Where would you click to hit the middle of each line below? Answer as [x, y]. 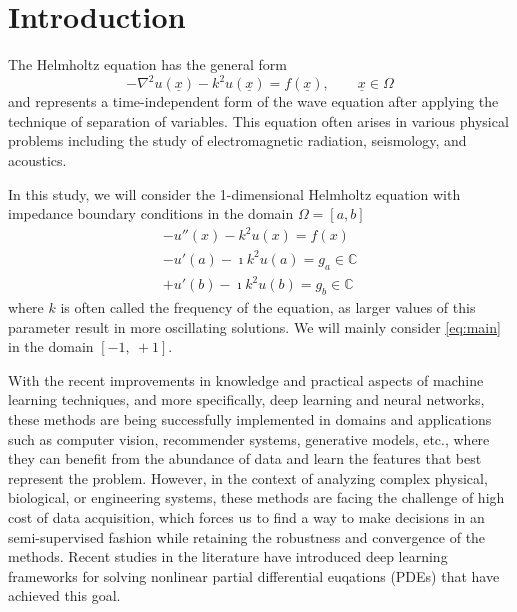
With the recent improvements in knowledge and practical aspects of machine [246, 379]
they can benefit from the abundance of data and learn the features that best [245, 458]
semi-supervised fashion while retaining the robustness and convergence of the [247, 536]
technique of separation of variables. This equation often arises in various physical [258, 120]
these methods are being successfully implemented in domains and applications [250, 418]
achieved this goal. [64, 595]
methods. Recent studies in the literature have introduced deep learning [228, 556]
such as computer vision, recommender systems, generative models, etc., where [249, 438]
